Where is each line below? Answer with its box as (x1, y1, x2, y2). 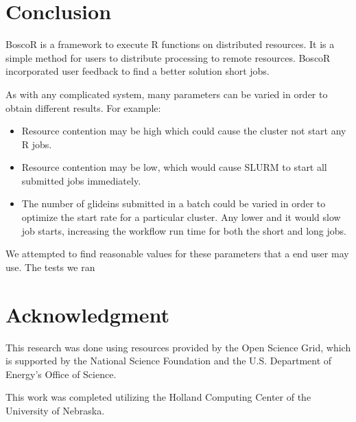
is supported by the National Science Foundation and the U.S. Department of (5, 353, 332, 368)
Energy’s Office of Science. (5, 366, 117, 381)
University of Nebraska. (5, 403, 105, 417)
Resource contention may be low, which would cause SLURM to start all (21, 160, 327, 174)
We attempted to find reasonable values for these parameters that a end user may (5, 246, 349, 261)
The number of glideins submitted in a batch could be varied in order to (21, 196, 326, 211)
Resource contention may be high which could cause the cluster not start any (21, 124, 346, 138)
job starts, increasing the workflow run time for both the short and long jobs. (21, 223, 346, 237)
